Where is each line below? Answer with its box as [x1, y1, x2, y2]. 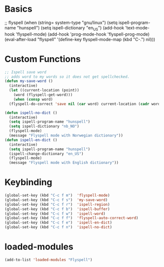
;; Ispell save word [4, 69, 47, 74]
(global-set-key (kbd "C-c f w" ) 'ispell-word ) [4, 211, 106, 216]
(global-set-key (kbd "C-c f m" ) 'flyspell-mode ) [4, 193, 110, 198]
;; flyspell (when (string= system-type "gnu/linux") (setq [4, 20, 118, 25]
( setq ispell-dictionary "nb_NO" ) [9, 124, 79, 129]
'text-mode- [125, 24, 150, 30]
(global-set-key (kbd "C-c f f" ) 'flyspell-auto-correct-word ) [4, 216, 139, 221]
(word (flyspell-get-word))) [13, 92, 73, 97]
